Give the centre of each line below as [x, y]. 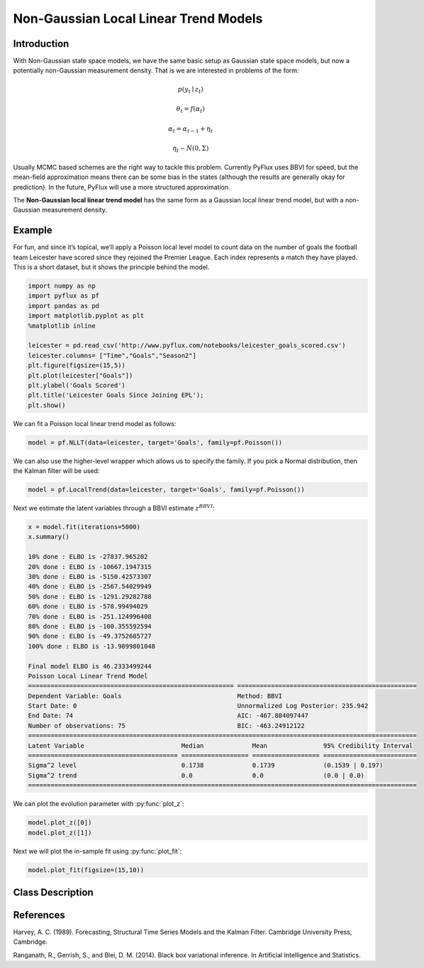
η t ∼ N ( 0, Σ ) [191, 149]
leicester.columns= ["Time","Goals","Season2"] [112, 355]
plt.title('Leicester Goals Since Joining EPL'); [116, 395]
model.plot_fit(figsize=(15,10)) [86, 870]
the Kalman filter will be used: [56, 471]
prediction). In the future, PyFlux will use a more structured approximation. [122, 187]
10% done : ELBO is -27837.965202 [88, 557]
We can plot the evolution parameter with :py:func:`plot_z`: [99, 804]
